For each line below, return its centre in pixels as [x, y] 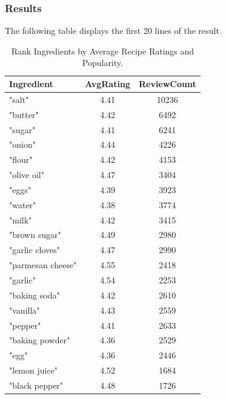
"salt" [19, 99]
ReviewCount [167, 84]
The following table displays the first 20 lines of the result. [113, 31]
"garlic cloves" [35, 250]
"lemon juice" [34, 370]
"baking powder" [40, 340]
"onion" [22, 144]
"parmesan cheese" [43, 265]
